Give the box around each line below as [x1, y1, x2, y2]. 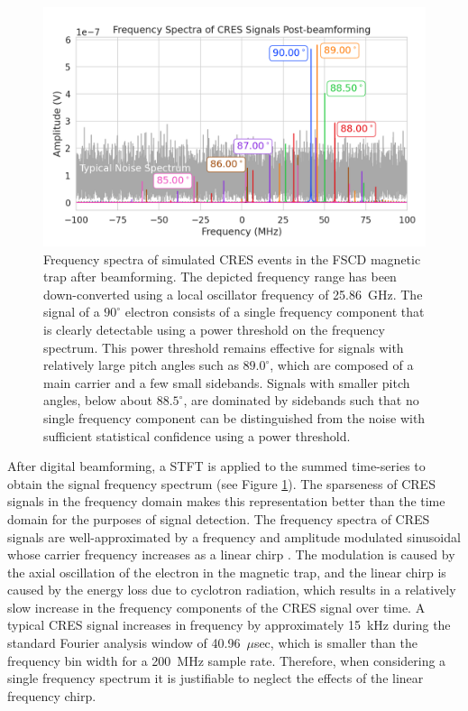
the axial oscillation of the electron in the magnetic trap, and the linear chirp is [7, 562, 446, 581]
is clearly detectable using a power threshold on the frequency [43, 319, 385, 338]
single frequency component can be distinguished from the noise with [43, 408, 426, 427]
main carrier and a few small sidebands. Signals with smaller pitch [43, 373, 410, 392]
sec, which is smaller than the [253, 633, 418, 652]
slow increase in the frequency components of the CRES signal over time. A [7, 597, 426, 616]
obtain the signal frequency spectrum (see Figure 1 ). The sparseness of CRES [7, 474, 436, 493]
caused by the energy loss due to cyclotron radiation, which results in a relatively [7, 580, 456, 599]
